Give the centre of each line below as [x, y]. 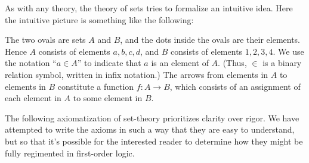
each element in [33, 98]
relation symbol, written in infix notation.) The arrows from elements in [137, 74]
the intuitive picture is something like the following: [99, 19]
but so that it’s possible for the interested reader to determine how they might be [154, 141]
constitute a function [96, 86]
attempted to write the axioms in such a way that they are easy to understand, [150, 129]
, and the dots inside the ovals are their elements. [210, 40]
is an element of [180, 63]
